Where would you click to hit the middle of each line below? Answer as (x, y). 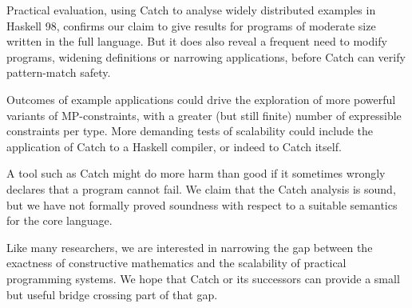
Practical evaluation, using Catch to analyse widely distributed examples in (191, 10)
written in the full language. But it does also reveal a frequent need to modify (197, 41)
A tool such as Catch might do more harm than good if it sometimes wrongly (196, 173)
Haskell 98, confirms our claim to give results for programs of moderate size (191, 25)
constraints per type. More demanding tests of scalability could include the (190, 131)
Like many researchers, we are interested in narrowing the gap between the (190, 247)
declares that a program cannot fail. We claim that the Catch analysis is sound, (201, 188)
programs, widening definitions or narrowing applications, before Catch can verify (206, 56)
